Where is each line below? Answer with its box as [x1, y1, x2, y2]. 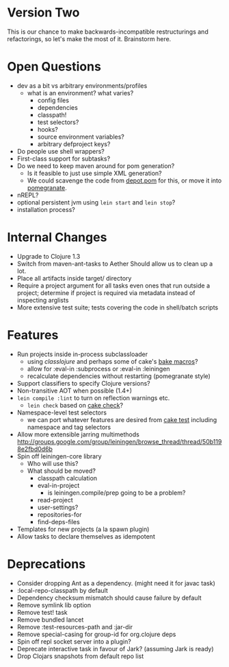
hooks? [37, 125, 58, 133]
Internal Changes [7, 230, 107, 245]
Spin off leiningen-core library [16, 452, 102, 460]
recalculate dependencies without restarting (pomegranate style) [27, 372, 211, 380]
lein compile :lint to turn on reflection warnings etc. [16, 393, 170, 402]
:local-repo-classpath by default [16, 586, 108, 594]
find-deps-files [37, 517, 80, 526]
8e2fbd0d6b [16, 445, 53, 453]
